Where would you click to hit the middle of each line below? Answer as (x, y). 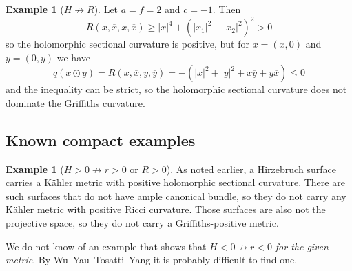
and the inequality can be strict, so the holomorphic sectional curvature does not (176, 89)
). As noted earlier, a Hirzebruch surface (251, 169)
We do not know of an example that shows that (106, 246)
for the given (302, 246)
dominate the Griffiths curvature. (75, 102)
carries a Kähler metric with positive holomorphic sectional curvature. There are (175, 182)
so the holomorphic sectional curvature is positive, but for (127, 44)
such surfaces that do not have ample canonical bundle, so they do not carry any (176, 195)
